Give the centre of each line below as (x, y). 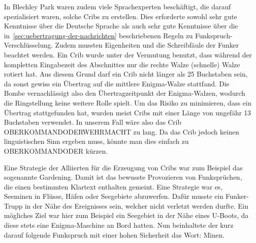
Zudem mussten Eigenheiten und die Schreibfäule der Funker (147, 45)
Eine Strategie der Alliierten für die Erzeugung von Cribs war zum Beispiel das (123, 167)
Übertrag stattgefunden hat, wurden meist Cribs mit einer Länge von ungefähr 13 (128, 112)
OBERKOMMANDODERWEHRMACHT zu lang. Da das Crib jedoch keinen (122, 131)
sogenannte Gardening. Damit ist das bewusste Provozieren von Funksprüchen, (123, 177)
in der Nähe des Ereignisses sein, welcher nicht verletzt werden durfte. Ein (137, 205)
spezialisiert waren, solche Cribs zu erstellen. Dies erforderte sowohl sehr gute (121, 16)
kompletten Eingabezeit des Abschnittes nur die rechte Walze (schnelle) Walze (122, 64)
